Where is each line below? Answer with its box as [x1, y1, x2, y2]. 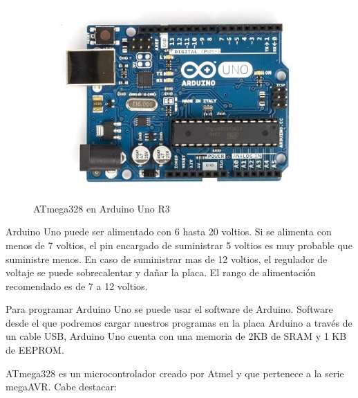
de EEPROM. [6, 343, 64, 357]
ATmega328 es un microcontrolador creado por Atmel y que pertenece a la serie [6, 365, 344, 380]
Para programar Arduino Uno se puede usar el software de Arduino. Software [6, 302, 333, 316]
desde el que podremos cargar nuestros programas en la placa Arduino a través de [6, 315, 352, 329]
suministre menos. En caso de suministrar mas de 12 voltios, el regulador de [6, 251, 328, 266]
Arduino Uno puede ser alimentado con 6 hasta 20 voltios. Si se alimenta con [6, 224, 332, 239]
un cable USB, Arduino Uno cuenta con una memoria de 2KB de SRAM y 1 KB [6, 329, 347, 343]
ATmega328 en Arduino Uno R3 [33, 201, 170, 215]
